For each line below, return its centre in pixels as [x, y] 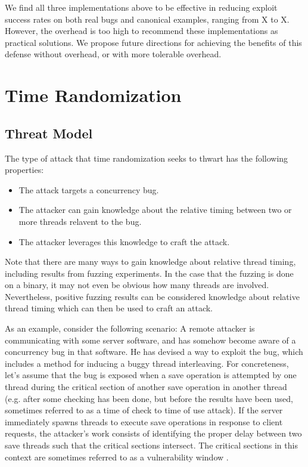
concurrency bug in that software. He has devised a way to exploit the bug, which [154, 352]
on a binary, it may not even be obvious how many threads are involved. [137, 285]
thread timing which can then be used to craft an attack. [109, 308]
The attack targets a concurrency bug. [89, 189]
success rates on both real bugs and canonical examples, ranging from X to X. [147, 19]
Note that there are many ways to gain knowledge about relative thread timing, [150, 262]
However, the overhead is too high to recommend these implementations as [141, 31]
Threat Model [49, 133]
